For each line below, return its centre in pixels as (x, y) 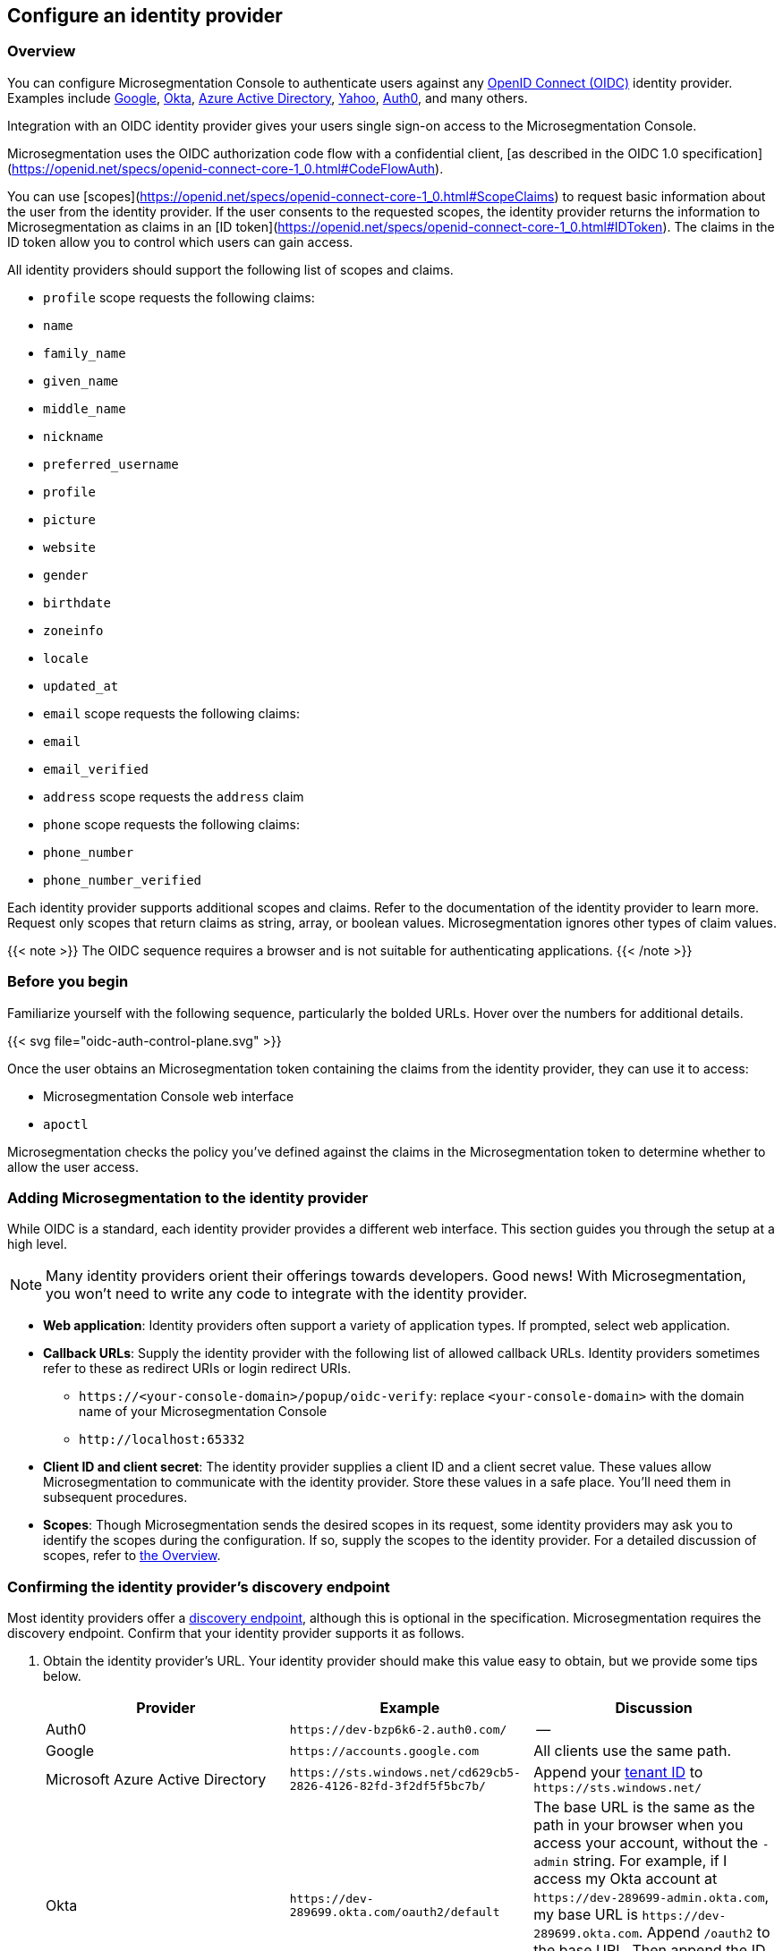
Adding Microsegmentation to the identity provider (188, 1197)
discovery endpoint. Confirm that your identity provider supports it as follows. (236, 1633)
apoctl (66, 1124)
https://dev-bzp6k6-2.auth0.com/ (398, 1729)
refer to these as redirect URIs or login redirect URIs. (197, 1369)
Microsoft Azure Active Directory (156, 1779)
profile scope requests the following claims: (179, 297)
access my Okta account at (626, 1879)
